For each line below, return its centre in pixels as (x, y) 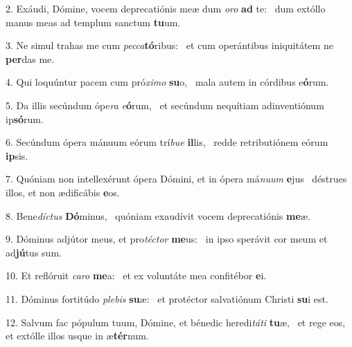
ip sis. (17, 155)
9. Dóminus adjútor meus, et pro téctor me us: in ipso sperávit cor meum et (167, 239)
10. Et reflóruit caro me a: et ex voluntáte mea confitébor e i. (136, 275)
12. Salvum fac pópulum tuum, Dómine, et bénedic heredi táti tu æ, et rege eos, (176, 322)
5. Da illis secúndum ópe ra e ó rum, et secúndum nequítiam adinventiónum (165, 105)
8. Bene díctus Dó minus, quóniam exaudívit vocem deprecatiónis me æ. (158, 215)
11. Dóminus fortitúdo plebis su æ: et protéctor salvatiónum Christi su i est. (167, 298)
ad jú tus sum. (34, 252)
